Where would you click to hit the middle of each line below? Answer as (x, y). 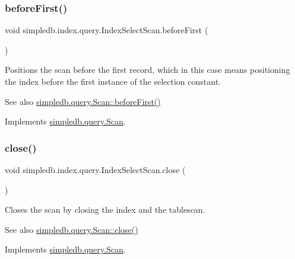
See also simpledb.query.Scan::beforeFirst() (83, 101)
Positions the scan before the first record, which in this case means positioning (147, 70)
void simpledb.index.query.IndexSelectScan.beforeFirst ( (107, 30)
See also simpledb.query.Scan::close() (72, 229)
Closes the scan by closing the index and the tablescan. (105, 210)
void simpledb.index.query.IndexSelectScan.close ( (95, 170)
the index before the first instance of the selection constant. (113, 81)
